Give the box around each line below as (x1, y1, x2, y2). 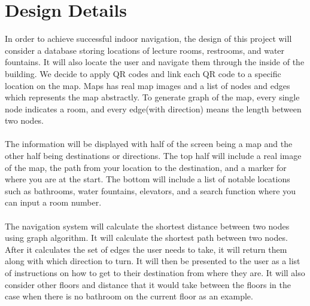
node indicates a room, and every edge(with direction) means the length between (5, 102, 302, 115)
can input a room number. (5, 196, 102, 209)
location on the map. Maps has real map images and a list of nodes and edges (5, 79, 290, 91)
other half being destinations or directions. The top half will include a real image (5, 149, 302, 162)
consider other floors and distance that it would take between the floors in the (5, 278, 291, 290)
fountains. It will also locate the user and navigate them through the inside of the (5, 56, 305, 68)
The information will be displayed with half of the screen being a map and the (5, 137, 293, 150)
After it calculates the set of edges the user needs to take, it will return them (5, 243, 287, 255)
